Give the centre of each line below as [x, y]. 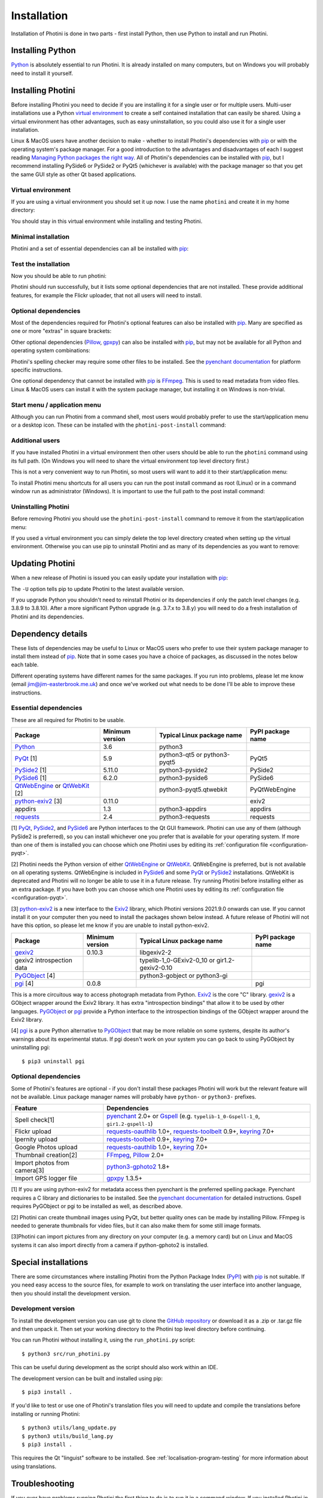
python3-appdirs [183, 809]
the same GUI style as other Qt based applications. [74, 174]
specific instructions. [37, 370]
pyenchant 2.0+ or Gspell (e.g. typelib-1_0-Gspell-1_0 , [183, 1116]
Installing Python [43, 51]
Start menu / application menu [56, 404]
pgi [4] [24, 983]
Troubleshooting [43, 1483]
